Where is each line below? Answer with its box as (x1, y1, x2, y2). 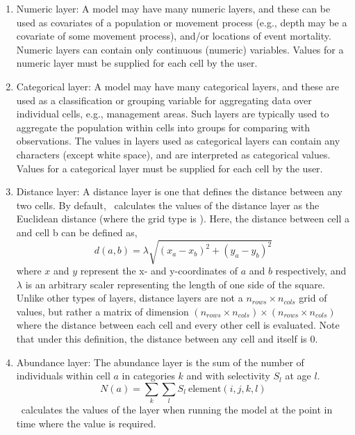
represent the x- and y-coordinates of (80, 263, 238, 278)
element (188, 384, 222, 394)
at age (285, 368, 311, 383)
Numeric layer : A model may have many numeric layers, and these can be (16, 1, 331, 15)
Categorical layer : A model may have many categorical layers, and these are (16, 79, 340, 93)
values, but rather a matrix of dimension (16, 304, 189, 318)
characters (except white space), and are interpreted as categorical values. (16, 147, 331, 161)
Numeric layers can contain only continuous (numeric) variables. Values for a (16, 42, 344, 56)
